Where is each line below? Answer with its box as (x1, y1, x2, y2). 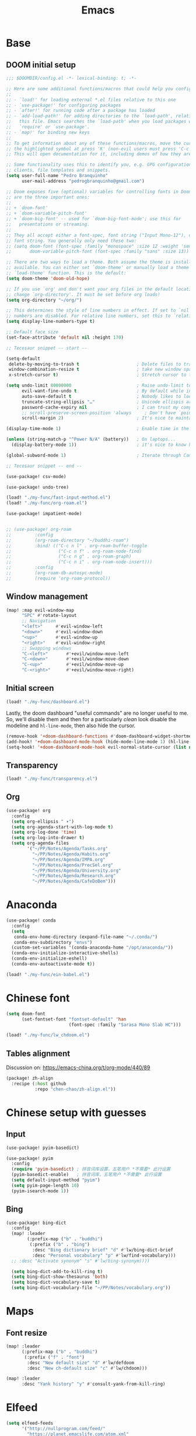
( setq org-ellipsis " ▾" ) (11, 818, 75, 824)
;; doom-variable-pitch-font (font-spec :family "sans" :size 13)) (6, 248, 190, 255)
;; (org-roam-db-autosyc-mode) (6, 570, 103, 576)
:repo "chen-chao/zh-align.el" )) (34, 1086, 116, 1092)
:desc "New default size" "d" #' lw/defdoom (27, 1360, 134, 1366)
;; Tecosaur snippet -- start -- (6, 345, 87, 351)
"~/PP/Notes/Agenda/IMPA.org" (32, 857, 106, 862)
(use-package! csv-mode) (6, 473, 66, 479)
